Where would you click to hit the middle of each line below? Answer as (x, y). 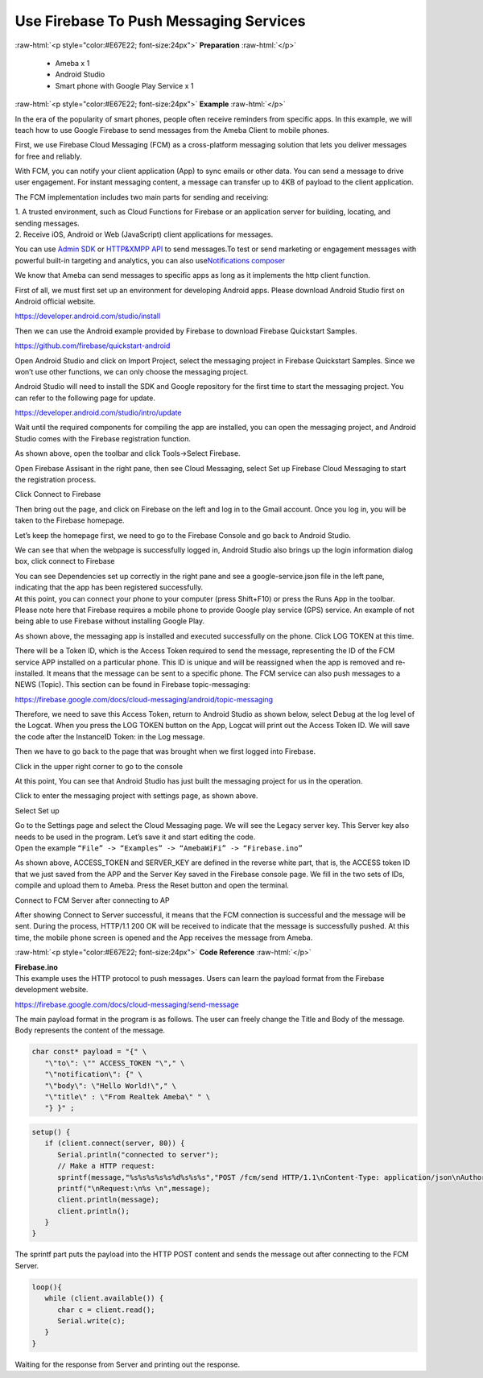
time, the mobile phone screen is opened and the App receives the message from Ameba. (164, 937)
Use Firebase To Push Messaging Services (160, 21)
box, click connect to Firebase (65, 561)
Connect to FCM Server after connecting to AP (92, 900)
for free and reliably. (48, 156)
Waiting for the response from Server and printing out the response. (128, 1364)
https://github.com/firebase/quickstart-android (93, 346)
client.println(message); (109, 1200)
